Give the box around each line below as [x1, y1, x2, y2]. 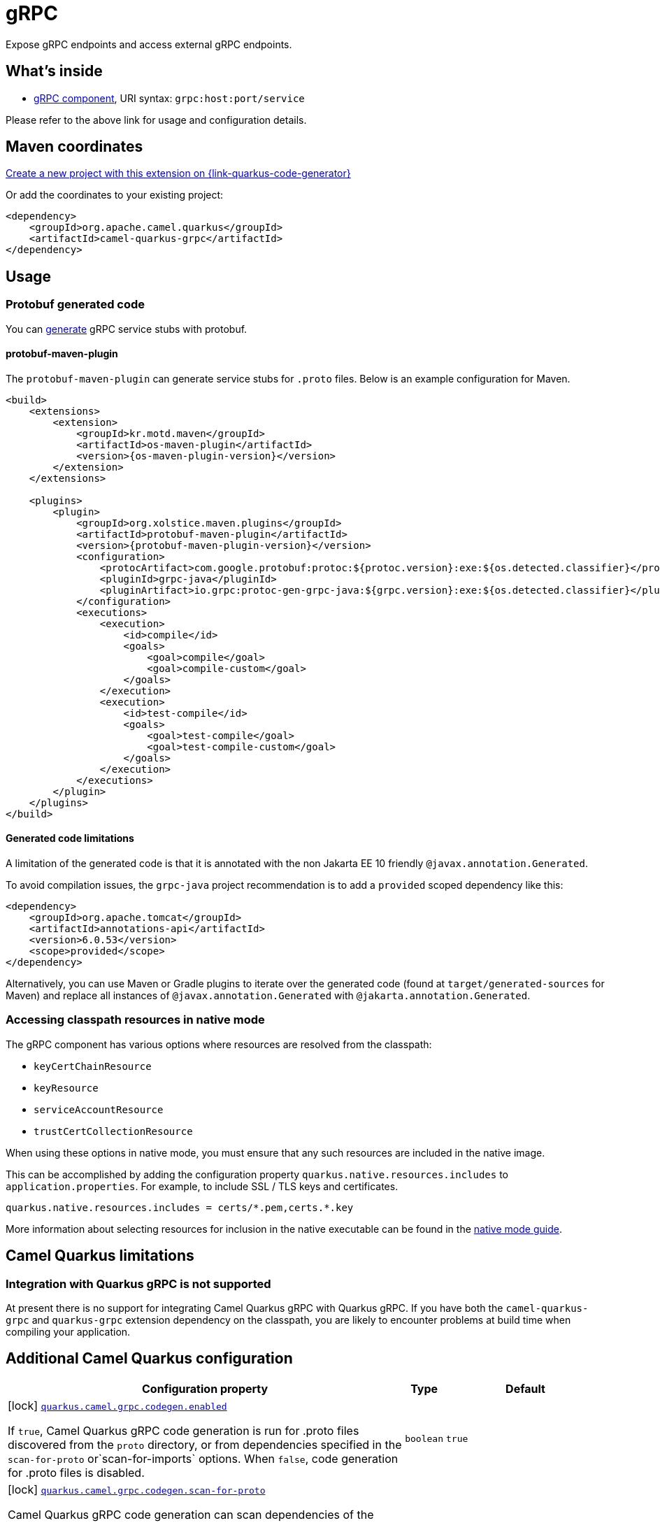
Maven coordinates [6, 138, 143, 156]
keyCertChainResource [34, 1060, 152, 1072]
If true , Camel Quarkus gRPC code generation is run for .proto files [8, 1423, 359, 1438]
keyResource [34, 1082, 99, 1094]
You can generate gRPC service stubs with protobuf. [6, 322, 247, 335]
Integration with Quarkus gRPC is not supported [6, 1276, 271, 1291]
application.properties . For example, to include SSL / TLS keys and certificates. [6, 1180, 399, 1192]
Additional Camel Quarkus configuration [6, 1350, 293, 1368]
